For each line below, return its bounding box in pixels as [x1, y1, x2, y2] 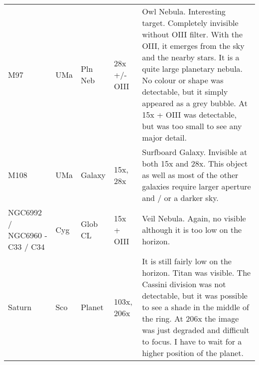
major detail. [142, 132, 187, 143]
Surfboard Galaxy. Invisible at [142, 146, 248, 158]
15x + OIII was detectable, [142, 109, 237, 120]
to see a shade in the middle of [142, 301, 249, 313]
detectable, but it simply [142, 86, 228, 97]
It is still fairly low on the [142, 255, 232, 267]
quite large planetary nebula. [142, 63, 243, 74]
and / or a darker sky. [142, 192, 219, 203]
